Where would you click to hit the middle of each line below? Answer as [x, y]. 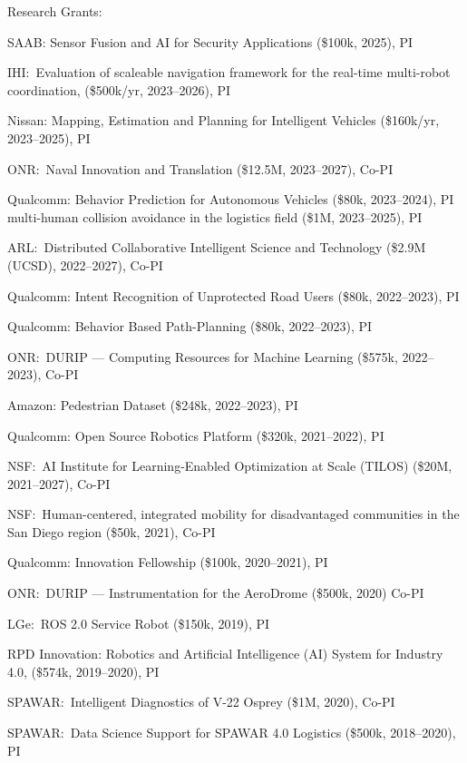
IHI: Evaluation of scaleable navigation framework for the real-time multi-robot [229, 72]
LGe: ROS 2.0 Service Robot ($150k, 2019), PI [139, 623]
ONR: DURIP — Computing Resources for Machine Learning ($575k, [203, 356]
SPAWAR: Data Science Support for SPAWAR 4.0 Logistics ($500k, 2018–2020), [232, 733]
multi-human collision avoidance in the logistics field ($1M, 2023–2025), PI [215, 216]
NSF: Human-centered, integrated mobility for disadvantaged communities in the [233, 514]
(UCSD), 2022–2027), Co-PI [85, 264]
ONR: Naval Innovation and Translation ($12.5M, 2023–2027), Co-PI [200, 168]
